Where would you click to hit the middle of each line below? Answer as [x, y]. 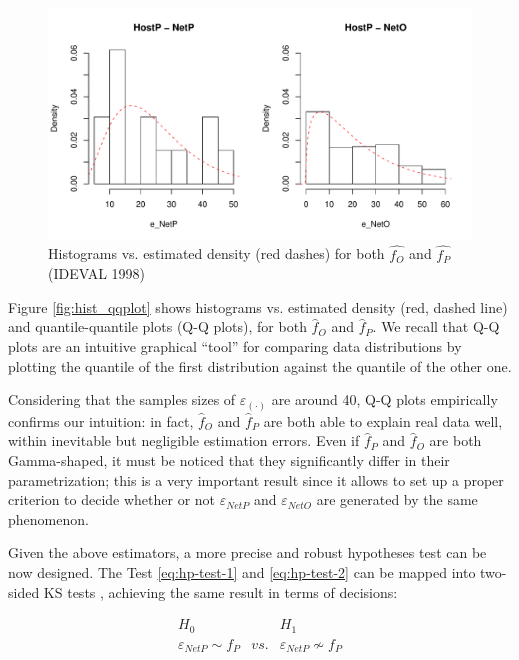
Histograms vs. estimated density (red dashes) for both [216, 253]
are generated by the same [397, 499]
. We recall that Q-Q [436, 326]
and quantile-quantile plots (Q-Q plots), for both [157, 326]
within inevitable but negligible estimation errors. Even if [184, 440]
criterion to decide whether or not [112, 499]
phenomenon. [48, 518]
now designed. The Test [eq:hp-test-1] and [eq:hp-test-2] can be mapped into [242, 571]
